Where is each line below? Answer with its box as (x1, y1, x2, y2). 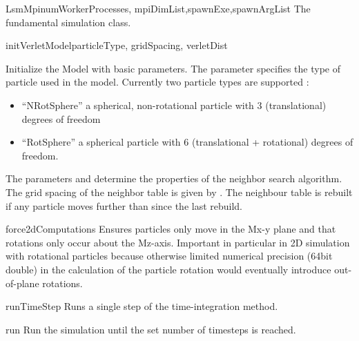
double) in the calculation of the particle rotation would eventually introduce (6, 262, 331, 276)
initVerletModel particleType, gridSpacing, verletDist (6, 38, 228, 52)
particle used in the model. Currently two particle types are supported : (6, 75, 309, 89)
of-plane (6, 275, 39, 290)
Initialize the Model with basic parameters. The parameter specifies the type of (6, 61, 340, 75)
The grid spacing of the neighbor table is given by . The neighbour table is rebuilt (6, 184, 353, 199)
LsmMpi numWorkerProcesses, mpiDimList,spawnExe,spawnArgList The (6, 1, 311, 15)
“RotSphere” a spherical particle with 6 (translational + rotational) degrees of (21, 135, 353, 149)
